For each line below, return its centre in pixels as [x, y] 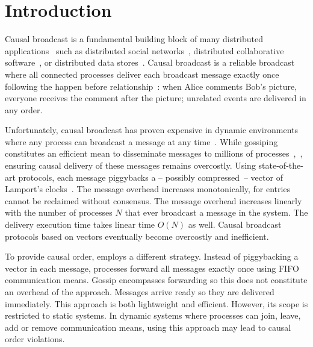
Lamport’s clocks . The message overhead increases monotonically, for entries [148, 189]
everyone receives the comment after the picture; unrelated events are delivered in [156, 98]
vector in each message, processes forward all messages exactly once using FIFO [152, 268]
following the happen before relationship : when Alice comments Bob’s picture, [151, 86]
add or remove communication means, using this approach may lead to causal [148, 327]
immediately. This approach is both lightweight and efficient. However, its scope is [156, 303]
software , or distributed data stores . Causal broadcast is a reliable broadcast [150, 62]
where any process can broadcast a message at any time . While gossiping [141, 141]
